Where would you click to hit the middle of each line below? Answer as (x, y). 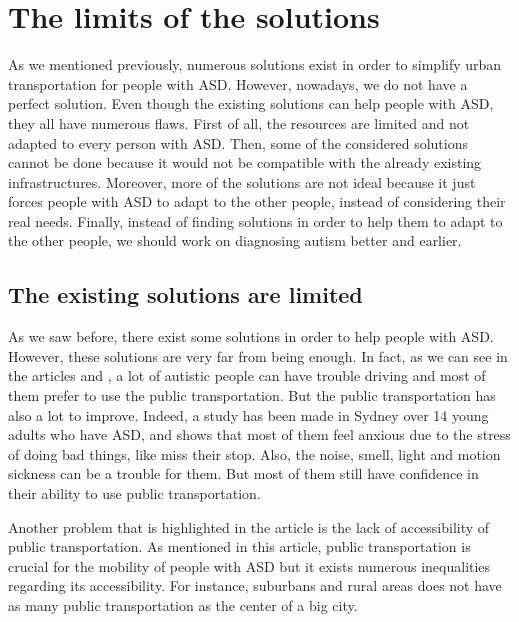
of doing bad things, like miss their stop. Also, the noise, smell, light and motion (254, 453)
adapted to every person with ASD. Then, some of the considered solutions (238, 142)
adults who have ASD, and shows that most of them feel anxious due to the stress (259, 434)
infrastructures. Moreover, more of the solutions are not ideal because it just (242, 181)
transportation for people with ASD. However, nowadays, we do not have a (238, 83)
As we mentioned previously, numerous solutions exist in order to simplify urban (255, 64)
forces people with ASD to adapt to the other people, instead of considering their (257, 201)
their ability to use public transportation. (134, 493)
